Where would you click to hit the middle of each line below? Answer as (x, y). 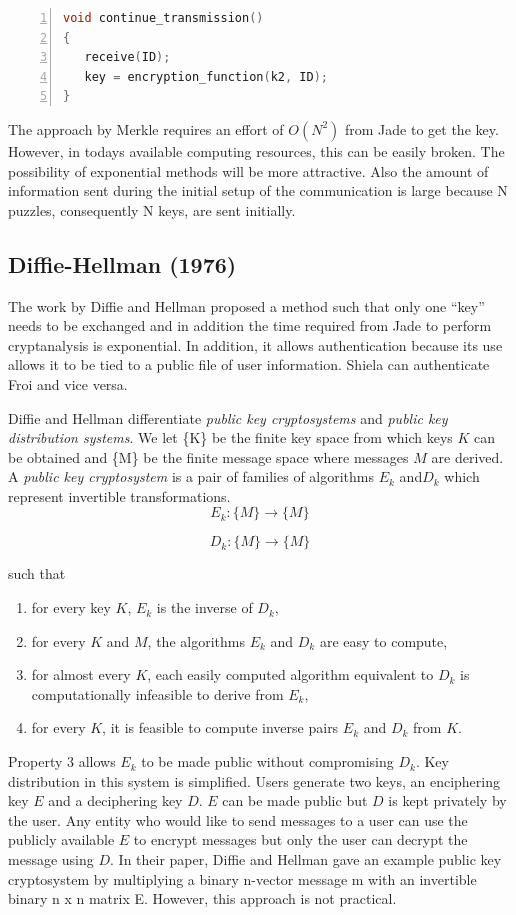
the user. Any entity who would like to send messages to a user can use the (238, 819)
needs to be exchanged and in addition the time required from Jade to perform (250, 325)
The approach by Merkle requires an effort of (146, 128)
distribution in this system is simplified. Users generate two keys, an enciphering (254, 780)
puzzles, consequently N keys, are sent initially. (152, 209)
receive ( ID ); (127, 57)
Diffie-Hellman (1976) (122, 263)
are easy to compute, (383, 640)
